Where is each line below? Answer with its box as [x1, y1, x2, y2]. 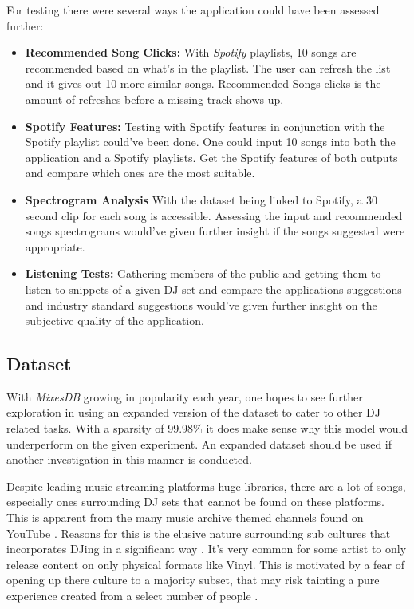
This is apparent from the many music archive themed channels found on [6, 509, 364, 526]
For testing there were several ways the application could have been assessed [6, 2, 380, 18]
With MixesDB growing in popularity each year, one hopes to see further [6, 388, 363, 405]
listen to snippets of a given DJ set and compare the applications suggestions [25, 280, 402, 297]
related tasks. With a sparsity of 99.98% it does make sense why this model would [6, 420, 408, 437]
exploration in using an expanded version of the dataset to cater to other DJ [6, 404, 381, 421]
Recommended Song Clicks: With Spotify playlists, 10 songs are [25, 44, 357, 61]
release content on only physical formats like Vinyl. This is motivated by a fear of [6, 556, 405, 572]
